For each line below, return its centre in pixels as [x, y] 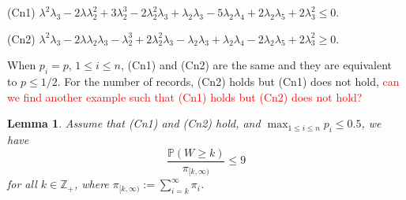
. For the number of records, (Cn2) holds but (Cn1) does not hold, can [228, 81]
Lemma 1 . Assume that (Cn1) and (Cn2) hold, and [134, 123]
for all [22, 184]
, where [91, 184]
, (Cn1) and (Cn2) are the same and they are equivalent [256, 65]
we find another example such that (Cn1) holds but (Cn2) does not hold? [185, 96]
